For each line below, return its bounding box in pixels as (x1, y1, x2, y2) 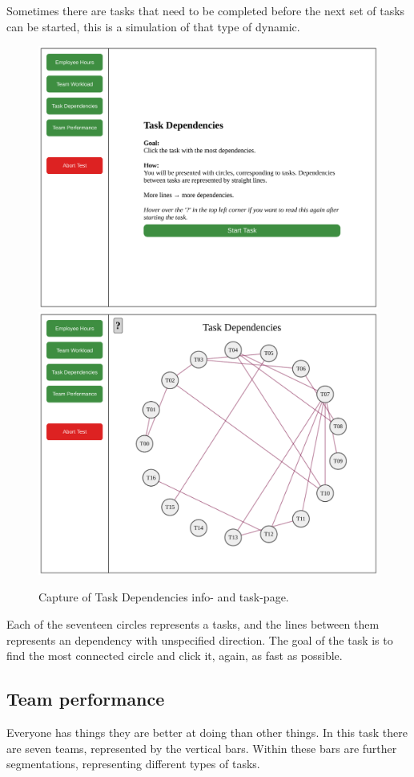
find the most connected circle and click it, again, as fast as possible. (6, 647, 343, 664)
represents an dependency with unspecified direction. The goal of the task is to (6, 631, 393, 648)
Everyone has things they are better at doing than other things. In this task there (6, 723, 408, 740)
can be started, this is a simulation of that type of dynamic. (6, 18, 300, 34)
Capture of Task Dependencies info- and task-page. (38, 589, 289, 605)
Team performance (6, 686, 165, 711)
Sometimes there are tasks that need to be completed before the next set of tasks (6, 2, 405, 18)
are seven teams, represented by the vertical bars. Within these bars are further (6, 739, 397, 756)
